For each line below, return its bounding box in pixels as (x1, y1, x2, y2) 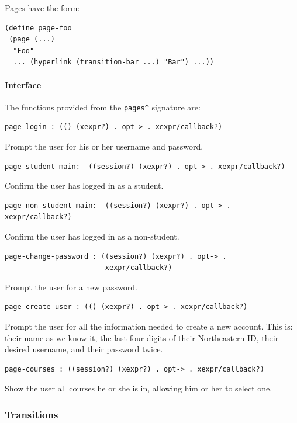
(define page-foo (5, 23, 72, 32)
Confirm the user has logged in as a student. (5, 179, 164, 192)
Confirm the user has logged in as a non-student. (5, 230, 179, 242)
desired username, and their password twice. (5, 343, 163, 355)
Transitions (5, 407, 58, 421)
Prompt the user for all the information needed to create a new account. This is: (5, 320, 293, 332)
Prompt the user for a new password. (5, 280, 137, 293)
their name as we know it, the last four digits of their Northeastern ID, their (5, 331, 279, 344)
